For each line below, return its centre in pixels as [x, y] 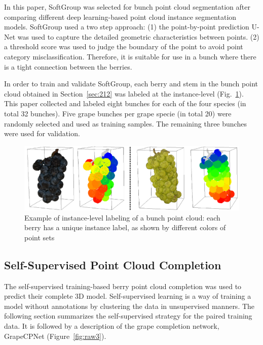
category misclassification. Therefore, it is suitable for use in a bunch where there [130, 56]
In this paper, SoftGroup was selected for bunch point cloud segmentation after [127, 7]
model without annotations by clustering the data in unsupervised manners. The [129, 306]
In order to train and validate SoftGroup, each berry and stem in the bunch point [131, 84]
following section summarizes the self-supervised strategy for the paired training [128, 316]
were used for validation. [42, 133]
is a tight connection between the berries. [68, 66]
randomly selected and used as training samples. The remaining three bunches [125, 123]
